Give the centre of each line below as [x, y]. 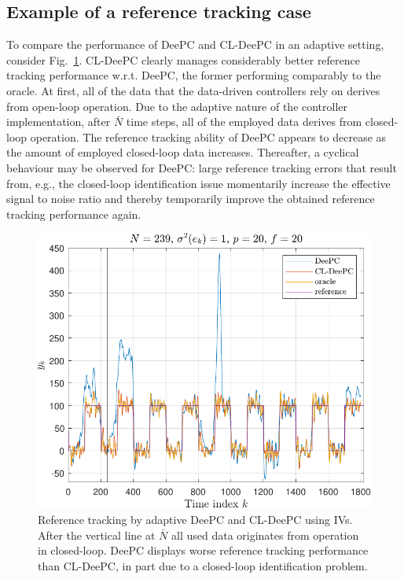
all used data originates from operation [265, 535]
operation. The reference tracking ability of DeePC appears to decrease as [208, 136]
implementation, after [59, 122]
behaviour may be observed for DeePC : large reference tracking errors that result [202, 167]
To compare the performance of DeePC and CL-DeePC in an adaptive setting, [195, 44]
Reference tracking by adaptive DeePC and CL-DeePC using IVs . [195, 520]
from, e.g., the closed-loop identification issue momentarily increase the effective [198, 183]
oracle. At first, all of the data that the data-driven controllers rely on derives [193, 90]
